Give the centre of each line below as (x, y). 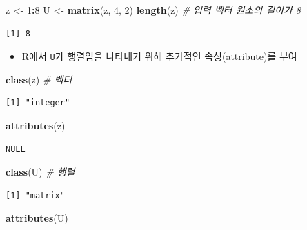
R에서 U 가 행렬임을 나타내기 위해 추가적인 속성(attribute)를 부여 (159, 56)
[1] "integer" (38, 103)
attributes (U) (37, 218)
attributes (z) (36, 126)
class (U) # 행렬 (40, 172)
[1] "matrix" (35, 195)
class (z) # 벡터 (39, 79)
